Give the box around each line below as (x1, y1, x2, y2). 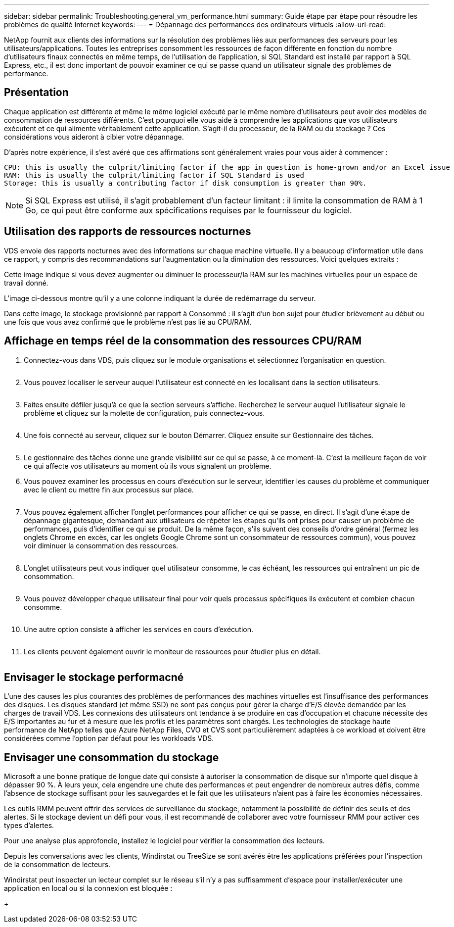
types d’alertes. (4, 821, 54, 830)
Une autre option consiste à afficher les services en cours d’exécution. (24, 625, 254, 634)
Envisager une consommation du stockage (4, 751, 219, 764)
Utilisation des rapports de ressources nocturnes (4, 225, 251, 238)
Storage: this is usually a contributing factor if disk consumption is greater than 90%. (4, 179, 367, 187)
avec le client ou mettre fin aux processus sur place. (24, 485, 194, 494)
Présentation (4, 86, 69, 99)
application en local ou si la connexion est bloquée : (4, 884, 173, 893)
